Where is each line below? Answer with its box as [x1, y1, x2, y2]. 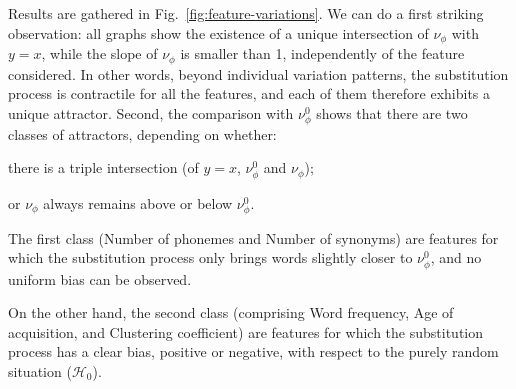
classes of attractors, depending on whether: [8, 123, 277, 144]
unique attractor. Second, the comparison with [8, 102, 294, 123]
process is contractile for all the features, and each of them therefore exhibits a [8, 83, 491, 104]
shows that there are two [316, 102, 468, 123]
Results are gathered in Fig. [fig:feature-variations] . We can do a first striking [8, 3, 484, 23]
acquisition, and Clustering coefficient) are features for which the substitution [8, 321, 484, 342]
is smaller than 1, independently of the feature [180, 43, 465, 64]
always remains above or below [43, 192, 233, 213]
